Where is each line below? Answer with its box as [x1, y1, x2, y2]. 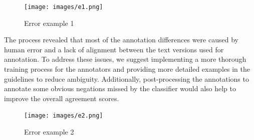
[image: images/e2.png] [24, 112, 103, 120]
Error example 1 [24, 17, 74, 28]
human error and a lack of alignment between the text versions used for [4, 44, 224, 54]
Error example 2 [24, 127, 74, 137]
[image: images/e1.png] [24, 3, 103, 10]
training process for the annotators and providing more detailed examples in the [4, 64, 250, 74]
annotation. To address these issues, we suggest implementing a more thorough [4, 54, 246, 64]
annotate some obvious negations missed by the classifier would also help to [4, 83, 236, 94]
